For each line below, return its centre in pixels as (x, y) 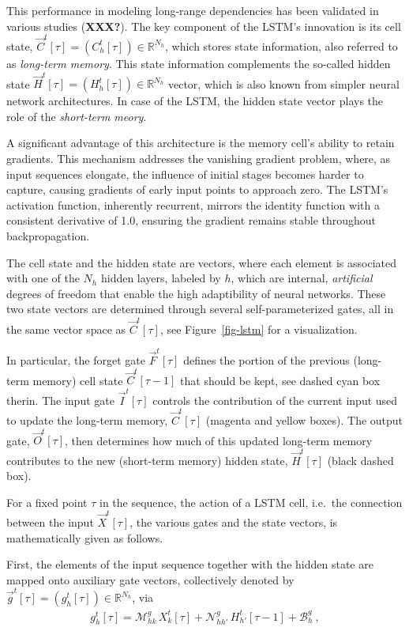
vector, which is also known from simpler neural (283, 83)
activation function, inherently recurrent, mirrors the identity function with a (193, 204)
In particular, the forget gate (76, 359)
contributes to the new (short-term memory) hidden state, (147, 460)
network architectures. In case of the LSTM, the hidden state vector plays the (195, 101)
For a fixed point (47, 502)
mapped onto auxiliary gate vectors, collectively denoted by (150, 579)
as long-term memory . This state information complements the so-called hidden (199, 63)
